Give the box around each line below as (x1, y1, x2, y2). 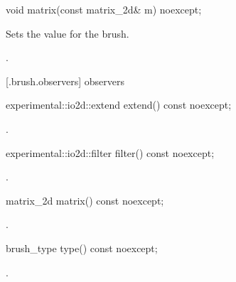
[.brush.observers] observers (6, 73, 125, 88)
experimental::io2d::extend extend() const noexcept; (6, 97, 232, 112)
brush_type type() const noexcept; (6, 240, 158, 255)
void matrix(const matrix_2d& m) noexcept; (6, 2, 202, 16)
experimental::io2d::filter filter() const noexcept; (6, 145, 215, 160)
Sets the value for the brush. (6, 26, 129, 40)
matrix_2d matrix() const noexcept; (6, 192, 164, 207)
